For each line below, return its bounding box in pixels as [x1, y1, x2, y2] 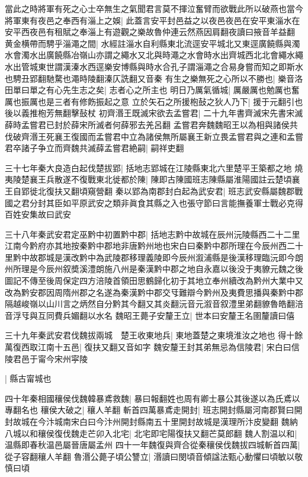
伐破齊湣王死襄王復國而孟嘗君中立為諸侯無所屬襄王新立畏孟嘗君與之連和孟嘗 [5, 130, 303, 142]
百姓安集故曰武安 [5, 208, 71, 220]
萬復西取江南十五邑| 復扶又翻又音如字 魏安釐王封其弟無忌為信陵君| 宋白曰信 [5, 341, 300, 353]
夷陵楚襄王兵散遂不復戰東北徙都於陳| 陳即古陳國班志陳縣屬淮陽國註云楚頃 [5, 173, 292, 185]
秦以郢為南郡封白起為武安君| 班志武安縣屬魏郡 [115, 184, 295, 197]
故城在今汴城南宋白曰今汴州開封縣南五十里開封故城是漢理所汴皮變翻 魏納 [12, 415, 298, 427]
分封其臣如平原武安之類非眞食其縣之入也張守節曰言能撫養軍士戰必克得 [29, 196, 303, 209]
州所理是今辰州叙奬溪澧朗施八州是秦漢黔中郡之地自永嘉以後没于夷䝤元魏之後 [5, 262, 303, 275]
